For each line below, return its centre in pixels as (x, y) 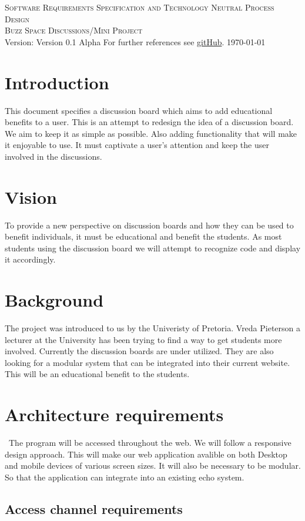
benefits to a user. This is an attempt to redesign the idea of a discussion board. (149, 122)
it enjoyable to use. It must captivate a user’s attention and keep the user (137, 145)
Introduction (57, 82)
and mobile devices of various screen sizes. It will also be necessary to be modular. (153, 465)
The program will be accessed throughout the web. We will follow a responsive (150, 443)
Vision (31, 196)
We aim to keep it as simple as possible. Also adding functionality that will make (151, 133)
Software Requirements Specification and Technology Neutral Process (140, 7)
